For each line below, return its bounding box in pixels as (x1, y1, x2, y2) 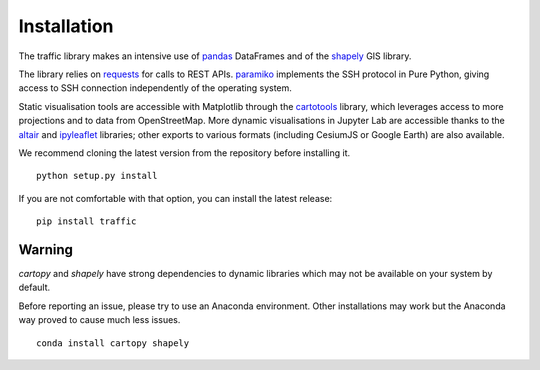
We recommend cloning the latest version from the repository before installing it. (18, 146, 351, 159)
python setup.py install (36, 170, 158, 182)
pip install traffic (36, 216, 137, 227)
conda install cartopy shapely (36, 337, 190, 349)
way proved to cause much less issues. (18, 314, 181, 326)
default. (18, 281, 51, 294)
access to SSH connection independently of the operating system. (18, 82, 292, 94)
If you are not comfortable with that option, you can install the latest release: (18, 192, 333, 204)
